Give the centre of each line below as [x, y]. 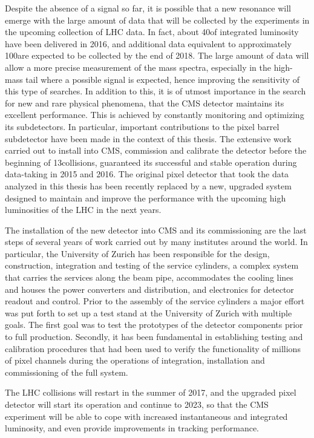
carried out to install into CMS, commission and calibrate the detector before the [156, 150]
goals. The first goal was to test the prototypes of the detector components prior [154, 325]
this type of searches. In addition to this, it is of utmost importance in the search [155, 91]
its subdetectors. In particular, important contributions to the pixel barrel [142, 126]
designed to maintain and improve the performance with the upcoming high [146, 198]
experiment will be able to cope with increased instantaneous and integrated [146, 416]
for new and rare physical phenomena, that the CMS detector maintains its [145, 103]
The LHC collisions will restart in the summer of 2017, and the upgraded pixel [151, 392]
